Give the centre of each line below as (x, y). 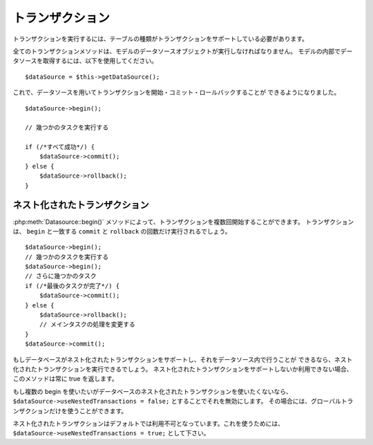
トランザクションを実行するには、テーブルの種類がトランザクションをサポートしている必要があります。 (161, 39)
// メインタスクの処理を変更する (87, 324)
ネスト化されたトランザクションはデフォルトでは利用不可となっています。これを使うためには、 (149, 423)
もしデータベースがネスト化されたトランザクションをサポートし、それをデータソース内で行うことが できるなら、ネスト (183, 359)
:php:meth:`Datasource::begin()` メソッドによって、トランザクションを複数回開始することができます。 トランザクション (183, 222)
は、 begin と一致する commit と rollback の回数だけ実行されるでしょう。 (122, 231)
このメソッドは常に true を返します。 (65, 379)
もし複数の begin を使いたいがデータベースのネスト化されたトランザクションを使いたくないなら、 (153, 391)
